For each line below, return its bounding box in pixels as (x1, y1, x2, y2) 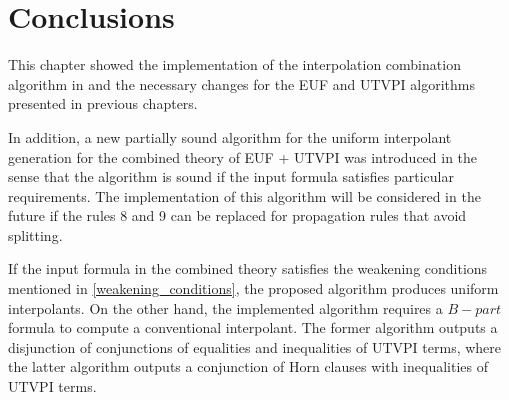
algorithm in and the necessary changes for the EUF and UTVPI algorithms (8, 73, 475, 94)
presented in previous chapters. (8, 93, 198, 114)
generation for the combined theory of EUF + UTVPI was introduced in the (8, 146, 478, 167)
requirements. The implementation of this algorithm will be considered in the (8, 185, 481, 206)
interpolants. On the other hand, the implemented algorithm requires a (8, 297, 443, 318)
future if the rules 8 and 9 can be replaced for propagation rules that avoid (8, 205, 467, 226)
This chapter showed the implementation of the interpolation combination (8, 54, 461, 75)
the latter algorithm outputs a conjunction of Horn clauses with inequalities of (8, 356, 488, 377)
